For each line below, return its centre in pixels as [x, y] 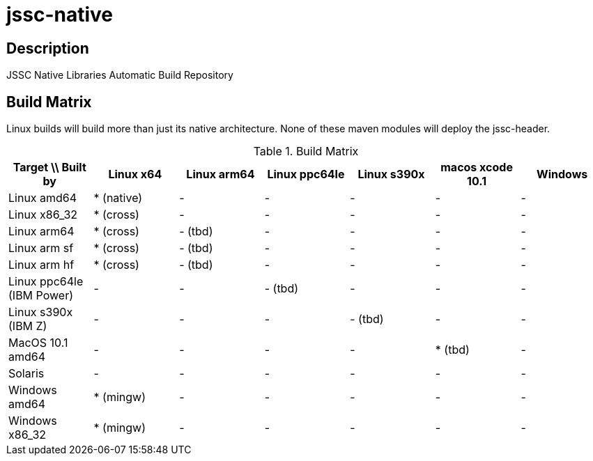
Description [48, 48]
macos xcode [477, 167]
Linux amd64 [43, 198]
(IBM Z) [28, 326]
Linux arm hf [41, 265]
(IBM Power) [41, 296]
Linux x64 [135, 174]
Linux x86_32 [43, 215]
